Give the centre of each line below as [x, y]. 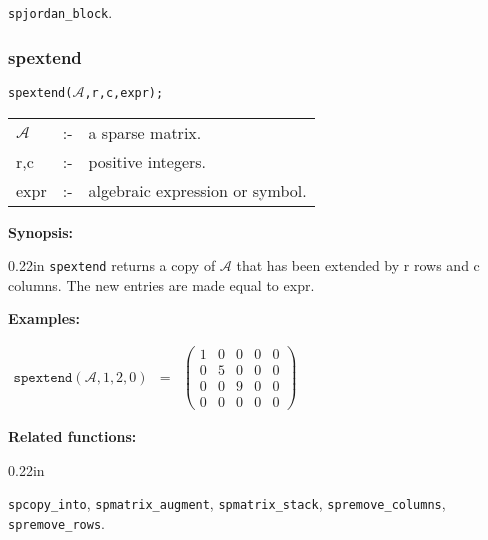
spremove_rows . [56, 523]
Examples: [44, 318]
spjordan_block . [60, 12]
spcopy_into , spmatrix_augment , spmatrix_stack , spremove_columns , [227, 503]
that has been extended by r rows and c [358, 265]
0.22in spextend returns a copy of [112, 265]
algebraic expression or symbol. [197, 190]
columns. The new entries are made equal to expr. [161, 284]
